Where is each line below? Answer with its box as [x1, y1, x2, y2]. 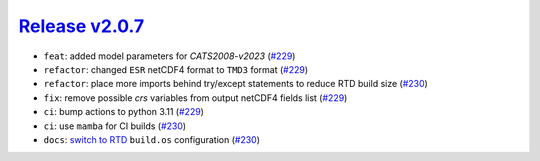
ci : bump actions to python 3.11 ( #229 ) [43, 106, 205, 118]
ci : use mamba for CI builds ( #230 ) [43, 120, 187, 132]
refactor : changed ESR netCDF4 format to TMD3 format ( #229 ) [43, 63, 309, 75]
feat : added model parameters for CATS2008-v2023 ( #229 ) [43, 50, 296, 62]
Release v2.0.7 [18, 15, 145, 37]
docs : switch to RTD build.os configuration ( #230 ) [43, 133, 260, 145]
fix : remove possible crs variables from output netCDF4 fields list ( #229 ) [43, 91, 348, 104]
